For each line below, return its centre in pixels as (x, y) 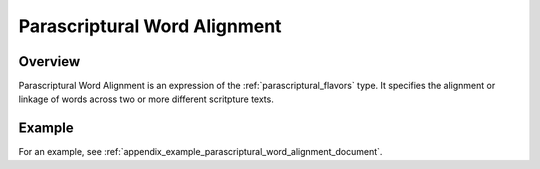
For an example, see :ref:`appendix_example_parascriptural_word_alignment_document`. (200, 152)
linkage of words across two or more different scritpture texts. (146, 99)
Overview (49, 61)
